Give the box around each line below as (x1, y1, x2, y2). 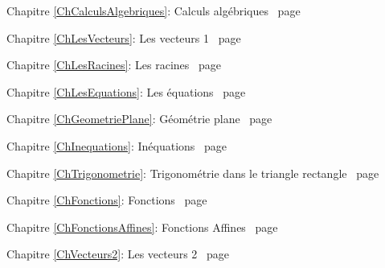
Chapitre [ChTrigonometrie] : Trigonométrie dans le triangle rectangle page (6, 164, 379, 181)
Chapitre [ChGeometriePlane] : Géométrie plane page (6, 110, 272, 127)
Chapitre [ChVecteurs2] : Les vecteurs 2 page (6, 245, 230, 262)
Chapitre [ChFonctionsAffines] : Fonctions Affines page (6, 218, 278, 235)
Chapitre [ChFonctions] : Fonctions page (6, 192, 207, 208)
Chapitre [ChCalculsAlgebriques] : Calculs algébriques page (6, 2, 301, 19)
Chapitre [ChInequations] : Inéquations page (6, 137, 227, 154)
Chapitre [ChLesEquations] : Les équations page (6, 83, 246, 100)
